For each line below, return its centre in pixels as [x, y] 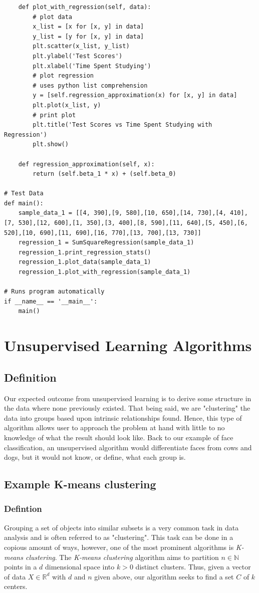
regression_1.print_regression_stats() [85, 252]
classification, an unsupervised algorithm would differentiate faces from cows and [128, 447]
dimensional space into [80, 567]
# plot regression [63, 76]
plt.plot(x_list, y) [67, 105]
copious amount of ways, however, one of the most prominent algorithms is [119, 547]
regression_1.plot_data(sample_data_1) [85, 262]
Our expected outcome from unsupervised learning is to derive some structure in [128, 398]
